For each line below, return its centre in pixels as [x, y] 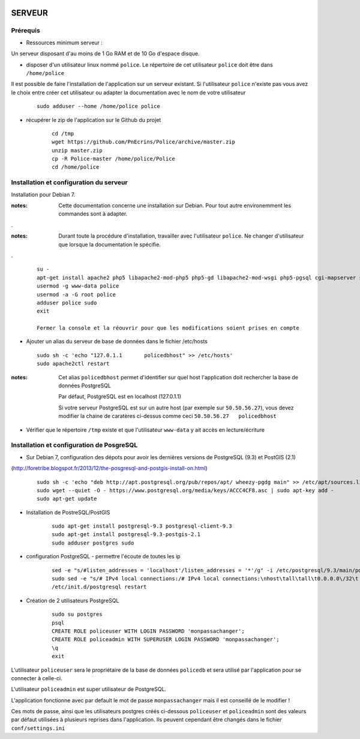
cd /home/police [76, 167]
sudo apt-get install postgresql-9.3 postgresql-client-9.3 [142, 526]
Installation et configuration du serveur [70, 182]
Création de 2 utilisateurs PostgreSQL [73, 600]
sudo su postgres [77, 614]
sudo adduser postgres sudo [93, 543]
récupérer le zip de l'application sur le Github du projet [94, 119]
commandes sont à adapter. [93, 214]
